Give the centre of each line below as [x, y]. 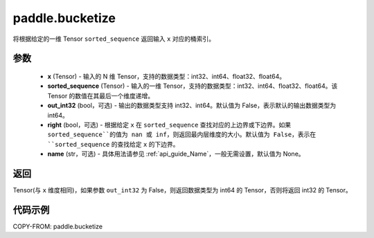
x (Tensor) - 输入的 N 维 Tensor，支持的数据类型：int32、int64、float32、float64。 [167, 76]
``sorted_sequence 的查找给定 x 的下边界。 [113, 144]
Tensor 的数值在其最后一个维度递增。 [101, 95]
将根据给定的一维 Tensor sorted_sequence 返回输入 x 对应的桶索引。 [114, 39]
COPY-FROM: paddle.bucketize [58, 226]
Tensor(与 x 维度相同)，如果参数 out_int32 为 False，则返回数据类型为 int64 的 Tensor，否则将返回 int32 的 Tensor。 [182, 190]
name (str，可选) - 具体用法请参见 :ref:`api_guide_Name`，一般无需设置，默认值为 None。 [176, 154]
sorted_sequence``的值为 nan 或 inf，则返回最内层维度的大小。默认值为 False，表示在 [182, 135]
